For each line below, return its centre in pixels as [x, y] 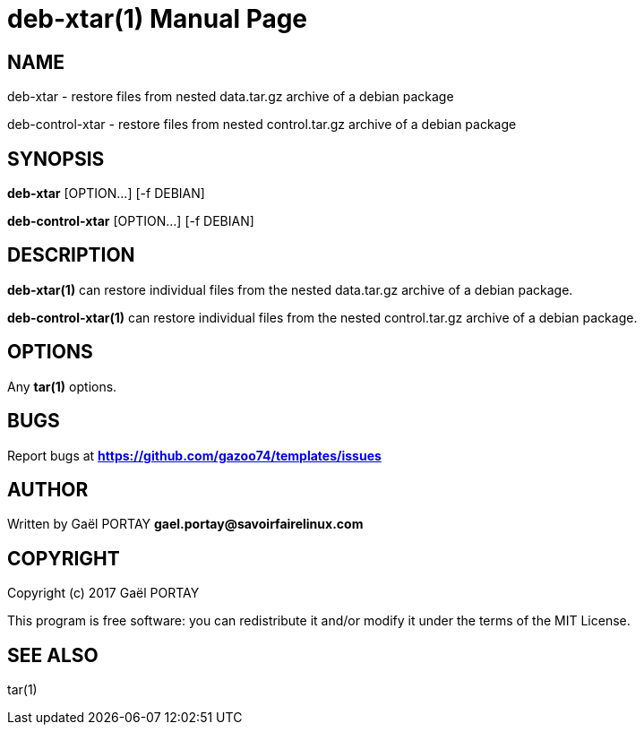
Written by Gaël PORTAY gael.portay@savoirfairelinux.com [185, 524]
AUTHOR [48, 489]
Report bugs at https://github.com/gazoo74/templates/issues [194, 455]
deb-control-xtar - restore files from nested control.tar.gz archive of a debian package [262, 125]
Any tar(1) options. [62, 386]
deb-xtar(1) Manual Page [158, 19]
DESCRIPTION [71, 255]
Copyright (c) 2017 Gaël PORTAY [103, 593]
